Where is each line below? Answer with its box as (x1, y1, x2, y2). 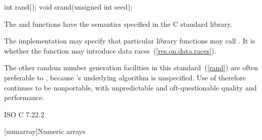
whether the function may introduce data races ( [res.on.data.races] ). (4, 45, 216, 56)
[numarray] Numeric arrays (4, 126, 86, 136)
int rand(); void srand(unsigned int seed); (4, 2, 133, 12)
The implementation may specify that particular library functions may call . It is (4, 35, 255, 46)
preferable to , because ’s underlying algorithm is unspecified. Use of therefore (4, 72, 246, 82)
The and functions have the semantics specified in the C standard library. (4, 18, 233, 29)
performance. (4, 92, 45, 103)
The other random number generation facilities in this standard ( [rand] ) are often (4, 62, 258, 73)
